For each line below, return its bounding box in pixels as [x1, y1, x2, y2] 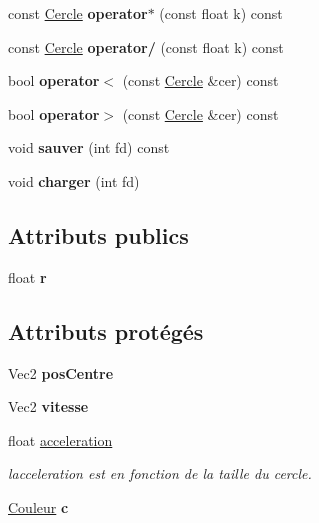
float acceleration [8, 429, 113, 450]
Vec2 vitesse [8, 396, 89, 417]
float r [8, 266, 47, 287]
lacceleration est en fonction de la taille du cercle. [8, 463, 312, 484]
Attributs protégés [8, 315, 204, 346]
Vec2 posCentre [8, 362, 114, 383]
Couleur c [8, 496, 69, 517]
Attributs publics [8, 219, 189, 250]
